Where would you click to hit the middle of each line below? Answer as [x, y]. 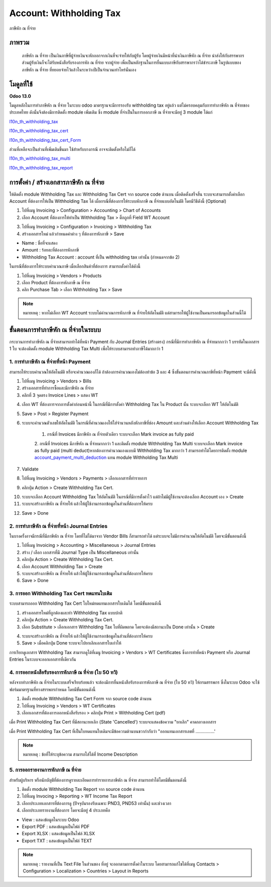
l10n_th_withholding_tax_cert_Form [45, 140]
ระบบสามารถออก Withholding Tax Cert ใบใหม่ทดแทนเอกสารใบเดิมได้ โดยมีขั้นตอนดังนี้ [85, 603]
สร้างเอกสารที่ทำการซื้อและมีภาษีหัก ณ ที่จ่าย [58, 388]
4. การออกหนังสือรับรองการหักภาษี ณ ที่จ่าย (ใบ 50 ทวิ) [63, 672]
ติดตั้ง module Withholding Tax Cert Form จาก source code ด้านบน [87, 699]
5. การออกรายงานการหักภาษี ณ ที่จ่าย [45, 770]
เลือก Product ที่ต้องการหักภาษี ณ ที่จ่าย [56, 282]
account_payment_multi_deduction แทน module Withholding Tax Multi [106, 457]
